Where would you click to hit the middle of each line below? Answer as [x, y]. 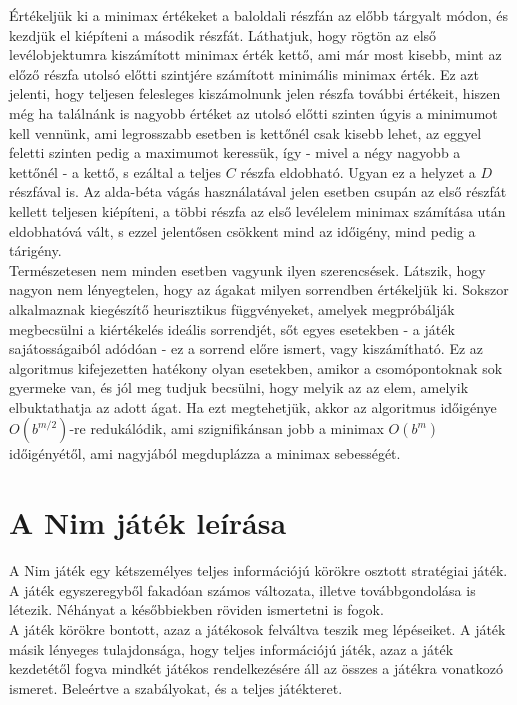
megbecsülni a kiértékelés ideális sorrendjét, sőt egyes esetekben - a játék [232, 328]
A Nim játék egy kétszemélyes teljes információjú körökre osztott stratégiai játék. [258, 570]
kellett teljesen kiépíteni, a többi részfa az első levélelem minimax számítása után [257, 210]
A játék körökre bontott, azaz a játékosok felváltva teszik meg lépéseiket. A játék [257, 628]
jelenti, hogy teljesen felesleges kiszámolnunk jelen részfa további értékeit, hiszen [255, 93]
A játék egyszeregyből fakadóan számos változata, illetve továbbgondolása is [242, 589]
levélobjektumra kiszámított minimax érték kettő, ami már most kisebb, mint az [255, 54]
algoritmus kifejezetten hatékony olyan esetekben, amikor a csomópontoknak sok [256, 367]
